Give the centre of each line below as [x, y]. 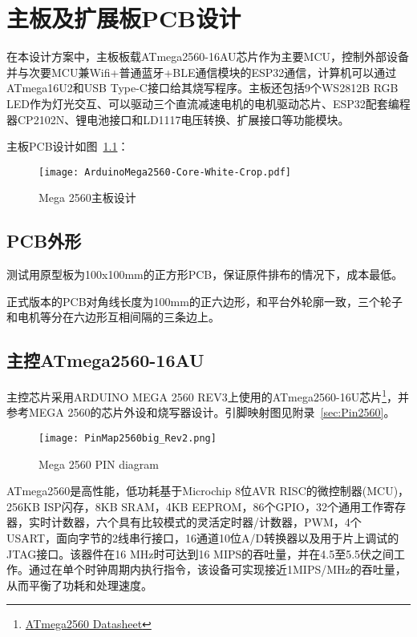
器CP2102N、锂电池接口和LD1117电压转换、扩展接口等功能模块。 [178, 119]
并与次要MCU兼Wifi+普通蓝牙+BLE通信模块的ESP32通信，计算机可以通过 [202, 72]
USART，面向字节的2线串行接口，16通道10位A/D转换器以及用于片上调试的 [203, 538]
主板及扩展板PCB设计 [124, 18]
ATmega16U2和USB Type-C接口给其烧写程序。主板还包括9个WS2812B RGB [202, 88]
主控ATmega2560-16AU [105, 360]
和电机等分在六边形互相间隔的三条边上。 [113, 317]
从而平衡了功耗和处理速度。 [79, 585]
